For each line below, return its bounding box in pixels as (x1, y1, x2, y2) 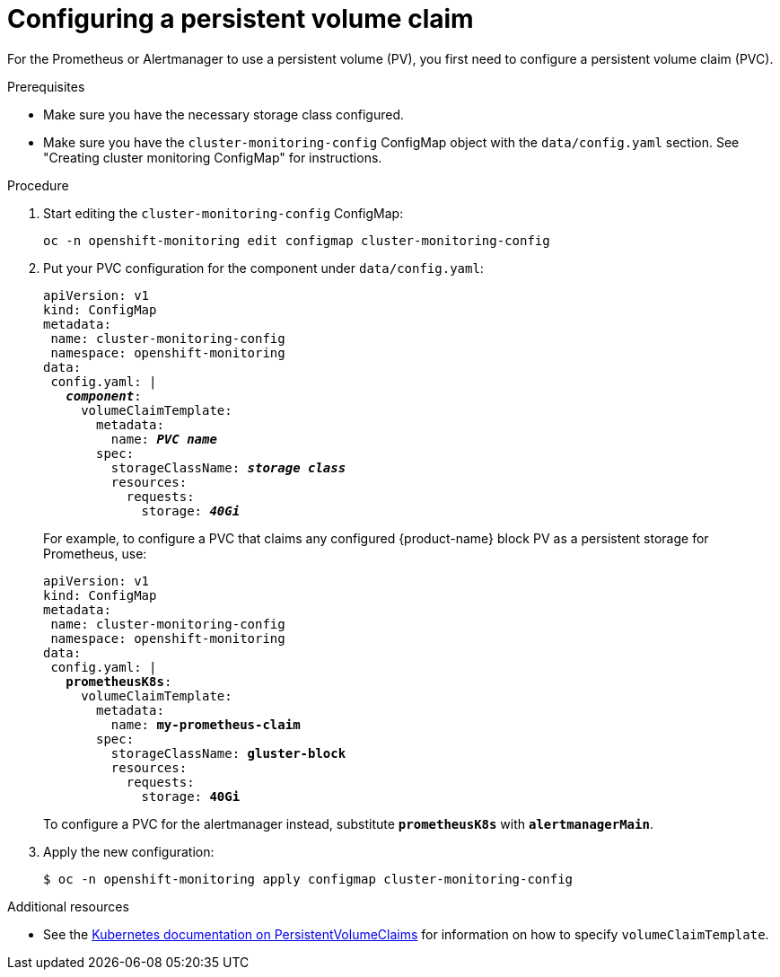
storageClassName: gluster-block (110, 745, 346, 761)
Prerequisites (7, 78, 85, 94)
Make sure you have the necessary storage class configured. (43, 106, 405, 122)
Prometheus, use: (43, 545, 147, 561)
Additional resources (7, 898, 129, 914)
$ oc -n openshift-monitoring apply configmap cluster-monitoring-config (43, 871, 574, 886)
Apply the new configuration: (43, 843, 215, 859)
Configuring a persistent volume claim (7, 4, 474, 34)
